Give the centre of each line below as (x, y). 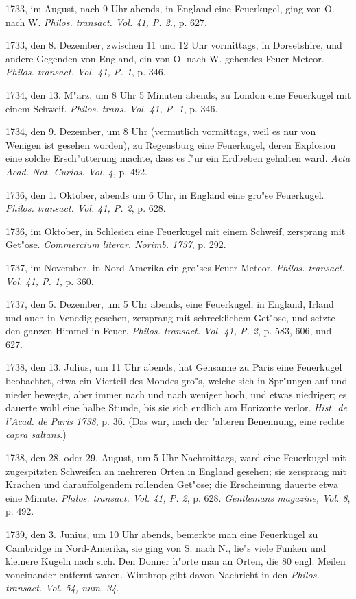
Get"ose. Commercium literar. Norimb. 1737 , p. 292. (116, 244)
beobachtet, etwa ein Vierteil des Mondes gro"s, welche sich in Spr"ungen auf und (177, 381)
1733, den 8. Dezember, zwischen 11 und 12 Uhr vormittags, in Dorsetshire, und (174, 45)
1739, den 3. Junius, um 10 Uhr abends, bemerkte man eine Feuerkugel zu (162, 534)
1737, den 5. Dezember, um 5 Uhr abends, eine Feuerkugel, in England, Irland (170, 304)
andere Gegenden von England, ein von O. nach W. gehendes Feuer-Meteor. (165, 58)
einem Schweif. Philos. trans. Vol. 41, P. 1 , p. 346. (112, 108)
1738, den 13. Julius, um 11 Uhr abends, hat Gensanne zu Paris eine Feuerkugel (174, 367)
